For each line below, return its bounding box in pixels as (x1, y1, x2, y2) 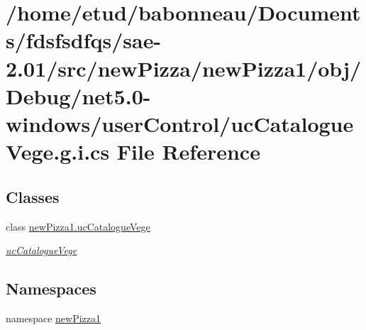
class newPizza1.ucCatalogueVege (6, 219, 150, 233)
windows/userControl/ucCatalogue (6, 109, 354, 138)
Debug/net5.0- (6, 81, 151, 110)
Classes (6, 185, 60, 207)
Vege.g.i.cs (6, 137, 110, 166)
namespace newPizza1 (6, 310, 101, 325)
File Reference (116, 137, 260, 166)
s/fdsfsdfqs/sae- (6, 26, 162, 55)
